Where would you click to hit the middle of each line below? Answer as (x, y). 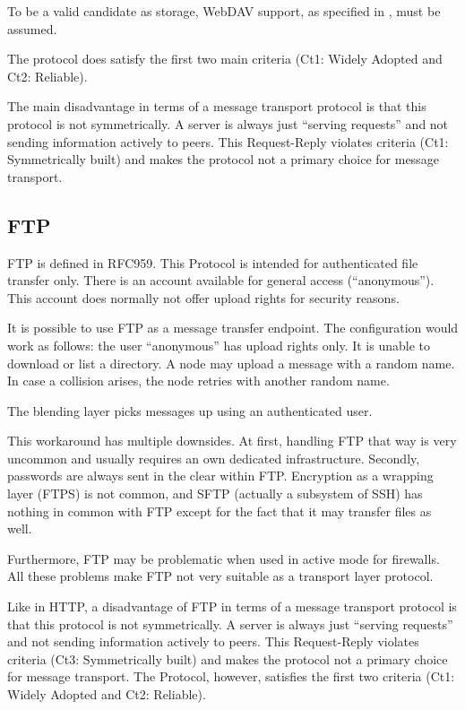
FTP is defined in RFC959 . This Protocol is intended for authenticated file (213, 262)
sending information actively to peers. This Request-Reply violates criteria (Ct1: (228, 141)
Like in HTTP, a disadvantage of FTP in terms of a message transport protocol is (232, 606)
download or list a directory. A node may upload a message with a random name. (231, 363)
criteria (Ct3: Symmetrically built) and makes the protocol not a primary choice (228, 658)
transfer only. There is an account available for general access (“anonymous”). (221, 280)
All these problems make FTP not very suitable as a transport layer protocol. (220, 576)
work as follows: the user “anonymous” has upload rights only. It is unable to (219, 345)
